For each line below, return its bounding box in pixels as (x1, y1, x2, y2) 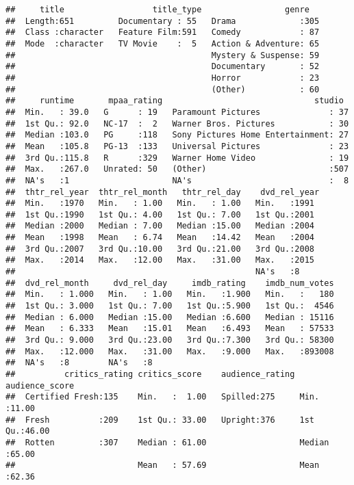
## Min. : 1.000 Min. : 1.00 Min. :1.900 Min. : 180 (5, 289, 334, 300)
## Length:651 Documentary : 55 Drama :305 (5, 16, 320, 26)
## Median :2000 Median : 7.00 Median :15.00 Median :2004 (5, 221, 315, 231)
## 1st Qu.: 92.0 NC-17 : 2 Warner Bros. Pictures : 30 (5, 118, 349, 129)
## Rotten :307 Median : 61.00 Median (5, 437, 329, 447)
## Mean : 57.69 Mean (5, 460, 320, 471)
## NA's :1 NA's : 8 (5, 175, 349, 185)
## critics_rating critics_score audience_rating (5, 369, 295, 379)
